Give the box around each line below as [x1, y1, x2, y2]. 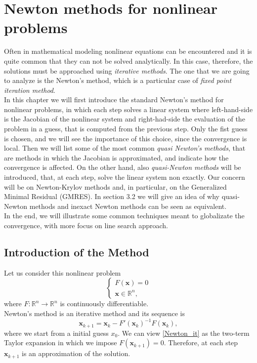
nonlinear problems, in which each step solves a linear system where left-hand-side [4, 104, 253, 114]
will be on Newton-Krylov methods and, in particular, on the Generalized [4, 181, 227, 192]
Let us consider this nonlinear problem [4, 267, 121, 278]
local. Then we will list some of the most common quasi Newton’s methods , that [4, 143, 246, 153]
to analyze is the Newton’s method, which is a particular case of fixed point [4, 75, 232, 85]
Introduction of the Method [4, 244, 149, 259]
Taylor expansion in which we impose [4, 337, 117, 348]
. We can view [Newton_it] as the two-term [118, 327, 250, 338]
